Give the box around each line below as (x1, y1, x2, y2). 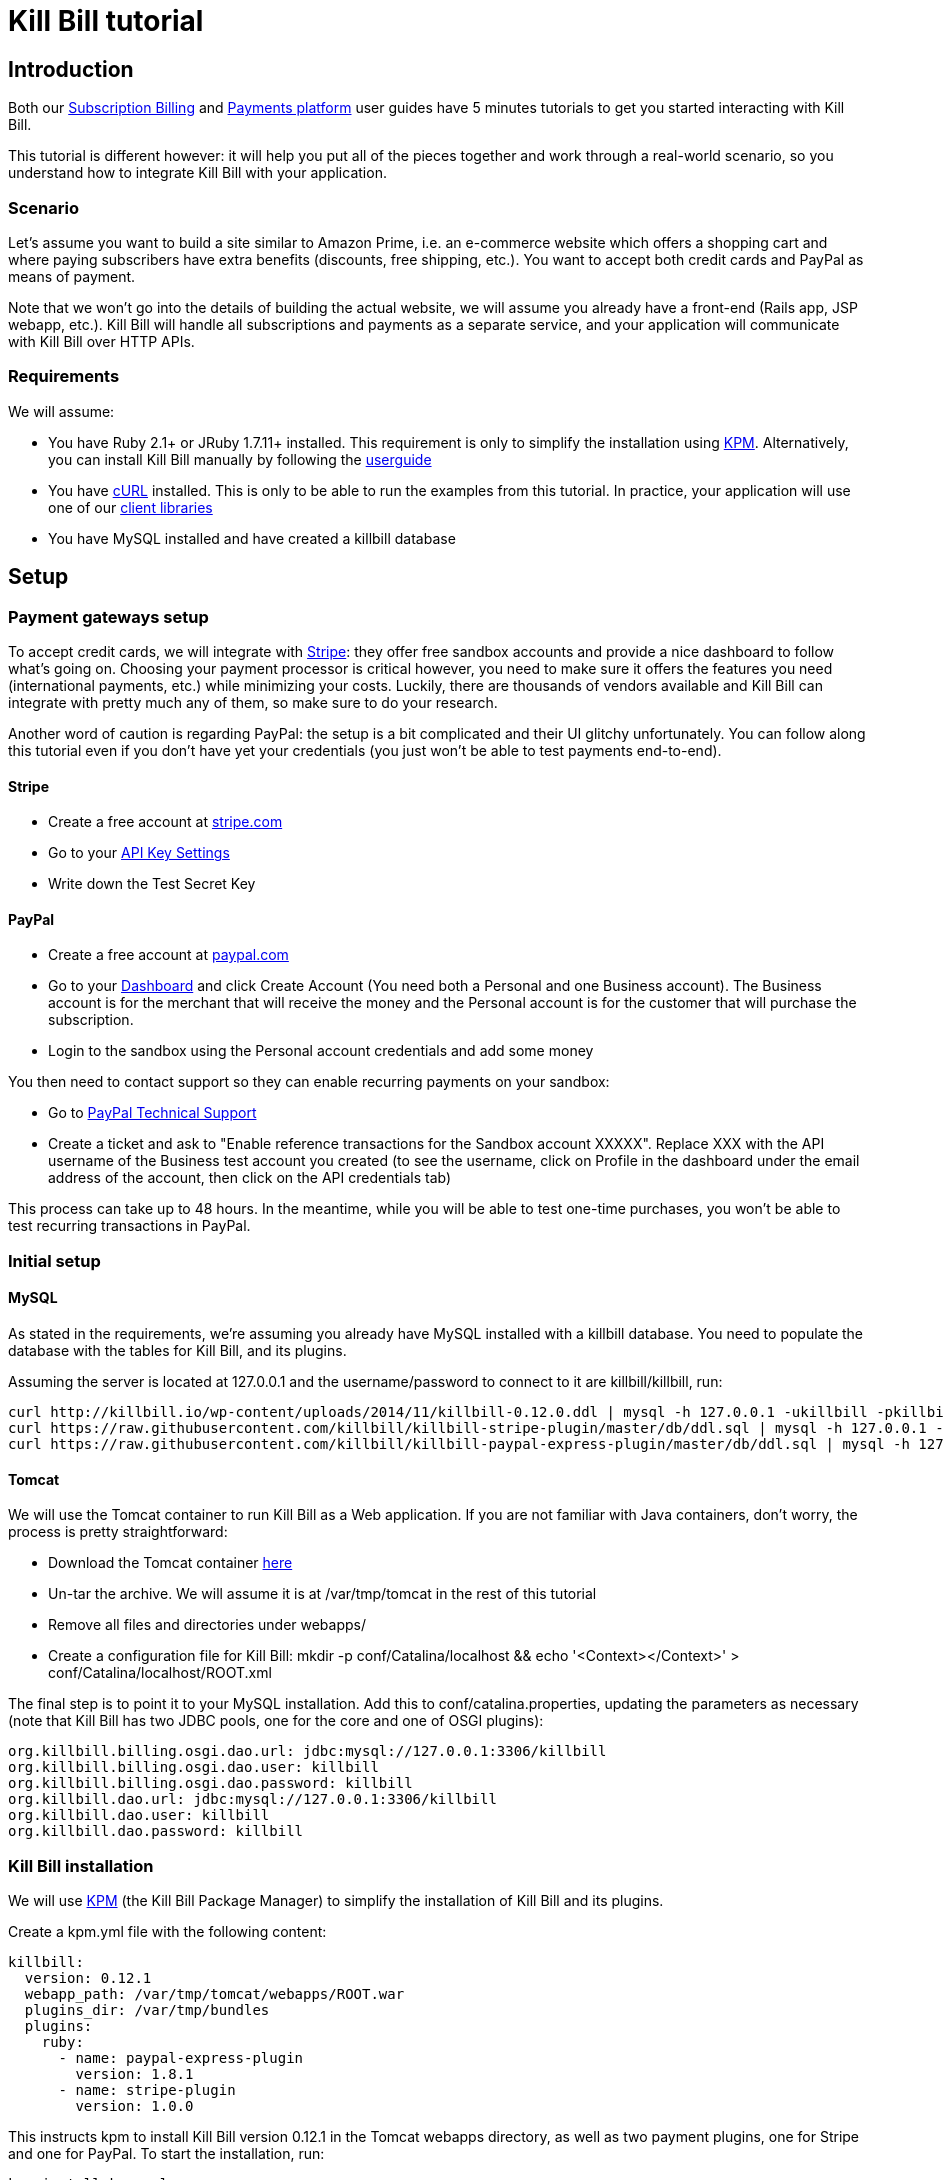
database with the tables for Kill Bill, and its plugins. (8, 1341, 347, 1359)
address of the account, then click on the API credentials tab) (48, 1169, 452, 1187)
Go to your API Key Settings (48, 844, 230, 862)
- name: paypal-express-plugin (58, 2049, 304, 2066)
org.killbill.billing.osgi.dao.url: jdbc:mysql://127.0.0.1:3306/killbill (8, 1743, 607, 1760)
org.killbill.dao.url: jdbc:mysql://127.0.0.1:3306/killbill (8, 1791, 497, 1808)
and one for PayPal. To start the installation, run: (8, 2144, 325, 2162)
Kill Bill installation (8, 1855, 154, 1876)
